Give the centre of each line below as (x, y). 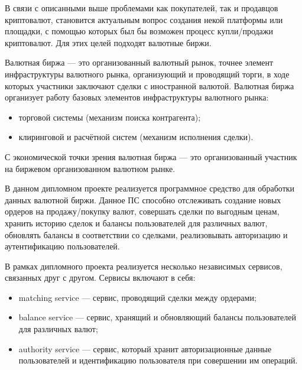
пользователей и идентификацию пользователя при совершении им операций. (158, 360)
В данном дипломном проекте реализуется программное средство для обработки (150, 188)
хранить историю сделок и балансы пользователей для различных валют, (136, 223)
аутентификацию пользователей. (62, 246)
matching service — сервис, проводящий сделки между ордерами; (137, 297)
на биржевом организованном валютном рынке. (90, 168)
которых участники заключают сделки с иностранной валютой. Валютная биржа (150, 85)
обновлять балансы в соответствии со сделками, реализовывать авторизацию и (146, 234)
